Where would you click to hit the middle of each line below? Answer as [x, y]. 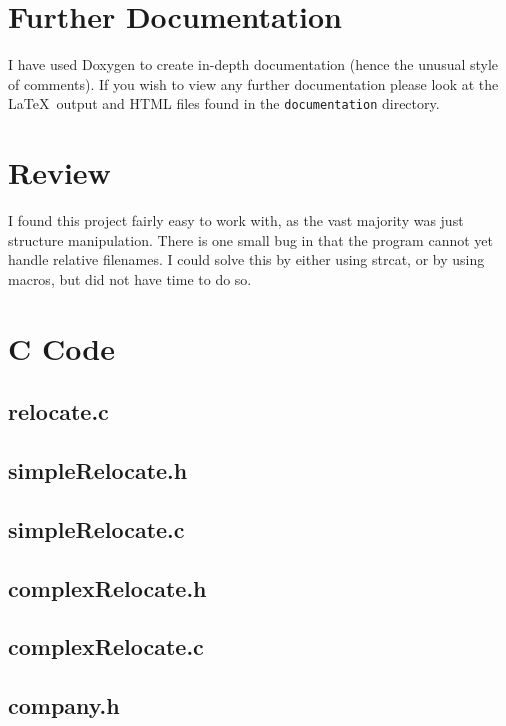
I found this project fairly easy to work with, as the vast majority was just [236, 220]
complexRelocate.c [106, 646]
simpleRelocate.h [98, 470]
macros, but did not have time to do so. [130, 278]
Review [59, 172]
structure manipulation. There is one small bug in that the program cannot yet [251, 239]
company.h [64, 705]
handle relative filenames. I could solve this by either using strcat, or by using [246, 259]
